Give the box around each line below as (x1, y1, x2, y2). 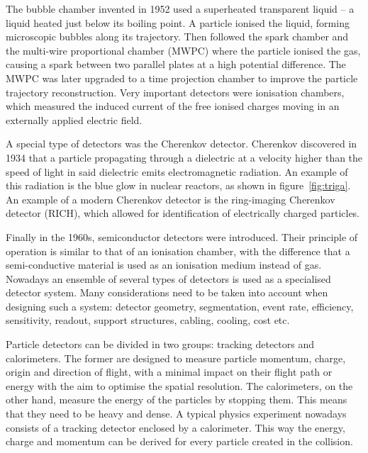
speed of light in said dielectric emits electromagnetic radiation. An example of (6, 164, 348, 179)
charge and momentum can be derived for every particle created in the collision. (6, 434, 353, 449)
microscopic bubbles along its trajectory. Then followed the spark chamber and (6, 29, 349, 44)
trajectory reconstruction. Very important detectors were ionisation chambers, (6, 84, 345, 99)
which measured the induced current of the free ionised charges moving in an (6, 99, 340, 113)
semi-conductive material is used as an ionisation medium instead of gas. (6, 257, 322, 272)
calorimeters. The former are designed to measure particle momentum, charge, (6, 350, 346, 365)
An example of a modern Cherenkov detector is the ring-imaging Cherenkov (6, 191, 335, 206)
